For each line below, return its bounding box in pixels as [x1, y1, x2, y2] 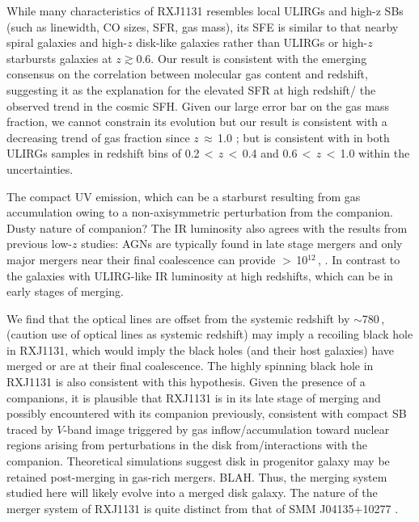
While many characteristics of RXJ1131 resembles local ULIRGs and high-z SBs [6, 2, 404, 19]
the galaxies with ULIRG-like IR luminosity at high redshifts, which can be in [6, 267, 393, 284]
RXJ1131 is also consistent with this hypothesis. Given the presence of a [6, 373, 366, 390]
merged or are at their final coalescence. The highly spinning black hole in [6, 357, 374, 374]
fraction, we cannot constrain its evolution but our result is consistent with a [6, 113, 387, 130]
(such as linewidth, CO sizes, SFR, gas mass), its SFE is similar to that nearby [6, 18, 399, 35]
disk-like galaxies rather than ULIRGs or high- [136, 34, 368, 51]
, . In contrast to [318, 250, 400, 267]
